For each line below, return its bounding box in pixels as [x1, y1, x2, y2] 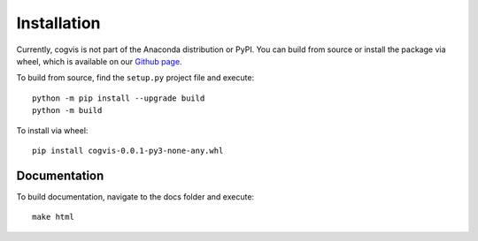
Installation [16, 13, 101, 33]
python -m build [32, 106, 103, 116]
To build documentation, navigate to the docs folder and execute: [16, 191, 255, 202]
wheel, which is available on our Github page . [16, 56, 182, 66]
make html [32, 212, 74, 222]
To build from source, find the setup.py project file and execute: [16, 72, 255, 83]
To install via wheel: [16, 124, 89, 136]
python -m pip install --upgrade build [32, 93, 205, 103]
